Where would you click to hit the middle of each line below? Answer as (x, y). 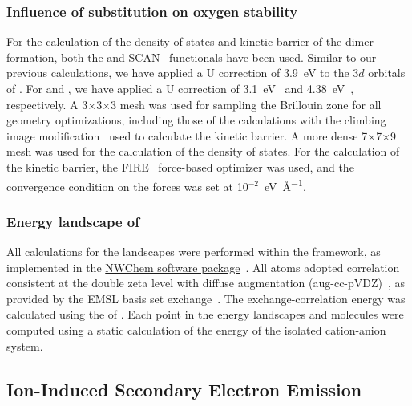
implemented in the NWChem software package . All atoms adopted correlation (203, 267)
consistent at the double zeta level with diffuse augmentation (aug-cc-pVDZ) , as (206, 283)
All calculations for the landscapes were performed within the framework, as (194, 252)
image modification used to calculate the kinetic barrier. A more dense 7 (187, 135)
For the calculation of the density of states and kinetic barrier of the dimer (190, 41)
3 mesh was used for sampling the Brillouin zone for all (246, 104)
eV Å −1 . (285, 185)
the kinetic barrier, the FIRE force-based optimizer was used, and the (180, 166)
